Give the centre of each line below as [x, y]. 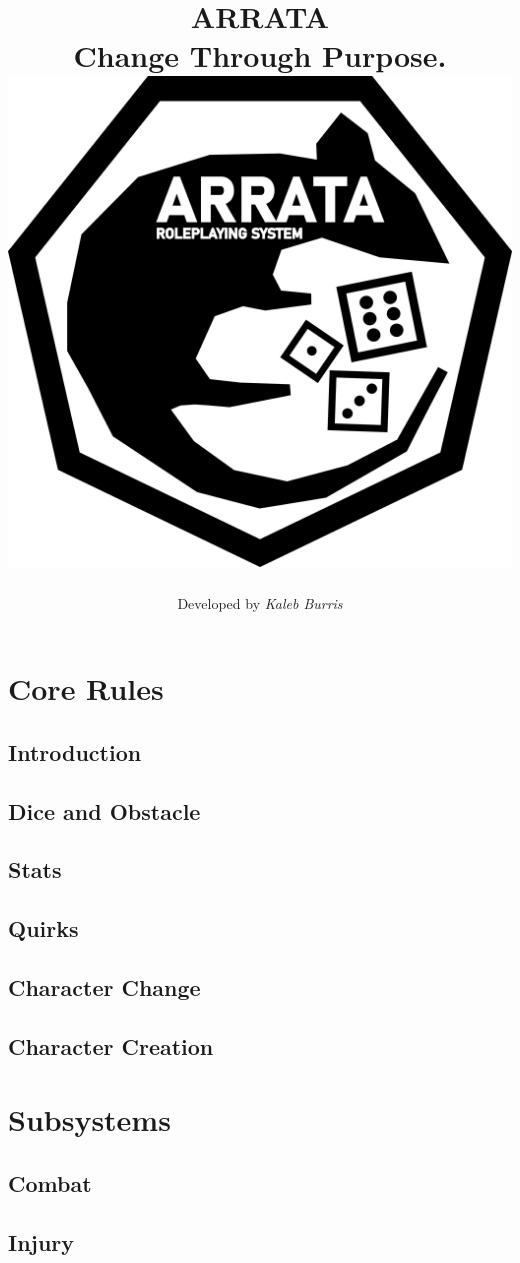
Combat [50, 1182]
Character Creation [111, 1045]
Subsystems [89, 1119]
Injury [41, 1241]
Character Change [104, 987]
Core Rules [86, 688]
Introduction [75, 751]
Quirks [43, 928]
